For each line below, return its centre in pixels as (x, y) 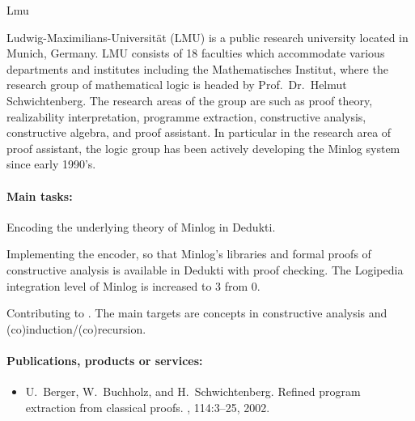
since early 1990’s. (51, 164)
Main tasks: (40, 196)
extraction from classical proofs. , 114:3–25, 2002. (148, 407)
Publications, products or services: (105, 360)
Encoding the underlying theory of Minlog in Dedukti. (141, 226)
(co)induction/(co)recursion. (76, 328)
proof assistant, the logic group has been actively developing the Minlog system (203, 148)
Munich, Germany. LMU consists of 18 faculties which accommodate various (196, 53)
